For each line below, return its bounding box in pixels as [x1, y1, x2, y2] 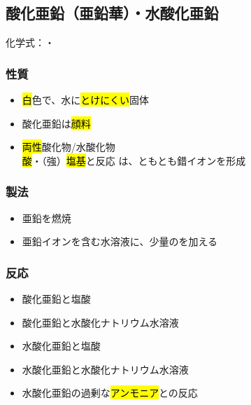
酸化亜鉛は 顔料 [22, 116, 91, 130]
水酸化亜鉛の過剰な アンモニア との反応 [22, 385, 198, 400]
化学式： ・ [6, 35, 55, 50]
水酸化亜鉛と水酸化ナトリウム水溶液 [22, 362, 189, 376]
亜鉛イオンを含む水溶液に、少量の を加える [22, 234, 217, 249]
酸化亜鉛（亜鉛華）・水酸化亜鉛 [6, 2, 219, 24]
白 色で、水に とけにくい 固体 [22, 92, 149, 107]
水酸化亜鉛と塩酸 [22, 338, 101, 353]
